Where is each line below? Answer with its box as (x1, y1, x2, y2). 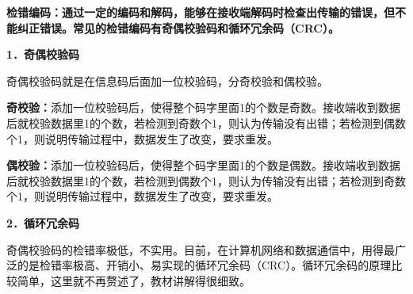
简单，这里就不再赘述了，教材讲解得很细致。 (17, 272, 250, 288)
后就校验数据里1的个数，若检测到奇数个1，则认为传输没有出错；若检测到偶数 (6, 114, 406, 131)
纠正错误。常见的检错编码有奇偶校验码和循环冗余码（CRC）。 (17, 19, 339, 36)
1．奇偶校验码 (6, 46, 80, 63)
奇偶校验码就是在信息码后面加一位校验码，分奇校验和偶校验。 (6, 72, 328, 89)
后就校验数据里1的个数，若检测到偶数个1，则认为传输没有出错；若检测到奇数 (6, 172, 406, 189)
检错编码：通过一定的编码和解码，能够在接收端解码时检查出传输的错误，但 (6, 4, 395, 20)
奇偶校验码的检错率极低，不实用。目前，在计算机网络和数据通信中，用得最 (6, 241, 395, 258)
